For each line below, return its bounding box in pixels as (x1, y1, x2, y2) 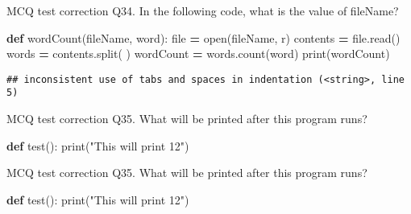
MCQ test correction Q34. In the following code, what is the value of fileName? (6, 2, 399, 19)
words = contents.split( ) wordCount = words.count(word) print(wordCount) (6, 45, 390, 62)
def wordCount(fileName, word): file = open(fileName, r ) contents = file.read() (6, 29, 401, 46)
